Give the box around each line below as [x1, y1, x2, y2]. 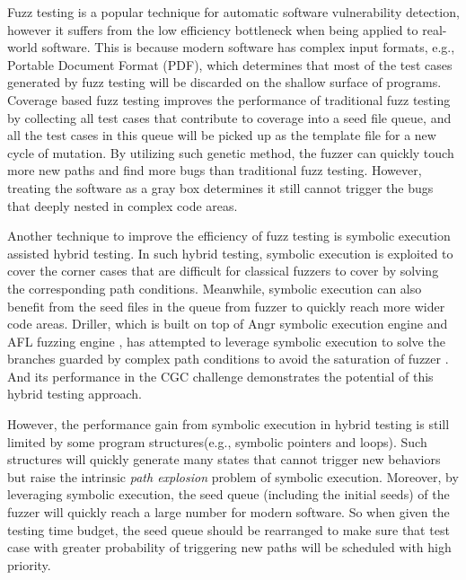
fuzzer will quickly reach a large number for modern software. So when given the [7, 503, 450, 522]
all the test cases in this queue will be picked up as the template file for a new [7, 126, 436, 145]
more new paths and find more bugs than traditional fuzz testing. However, [7, 161, 422, 180]
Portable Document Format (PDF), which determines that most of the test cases [7, 55, 453, 74]
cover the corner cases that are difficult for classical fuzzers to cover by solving [7, 261, 439, 280]
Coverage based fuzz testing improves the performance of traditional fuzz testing [7, 90, 451, 109]
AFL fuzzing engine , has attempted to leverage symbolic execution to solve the [7, 331, 445, 350]
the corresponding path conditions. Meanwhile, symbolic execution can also [7, 278, 422, 297]
